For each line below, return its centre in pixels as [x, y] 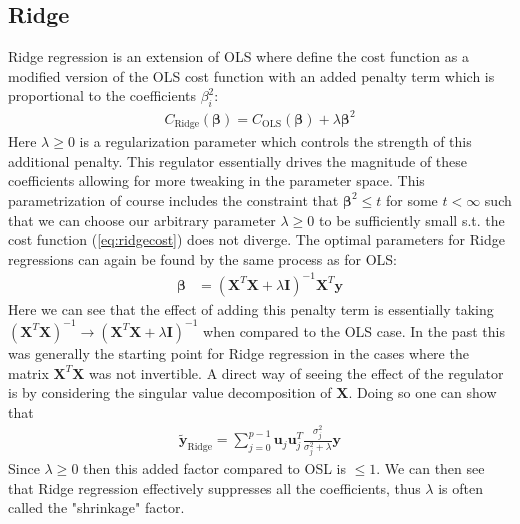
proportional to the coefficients [102, 95]
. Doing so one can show [422, 392]
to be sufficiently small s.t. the [412, 219]
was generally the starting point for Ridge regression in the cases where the [238, 352]
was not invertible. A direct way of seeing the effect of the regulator [296, 372]
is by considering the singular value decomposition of [170, 392]
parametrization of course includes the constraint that [173, 199]
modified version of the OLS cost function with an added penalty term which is [251, 75]
